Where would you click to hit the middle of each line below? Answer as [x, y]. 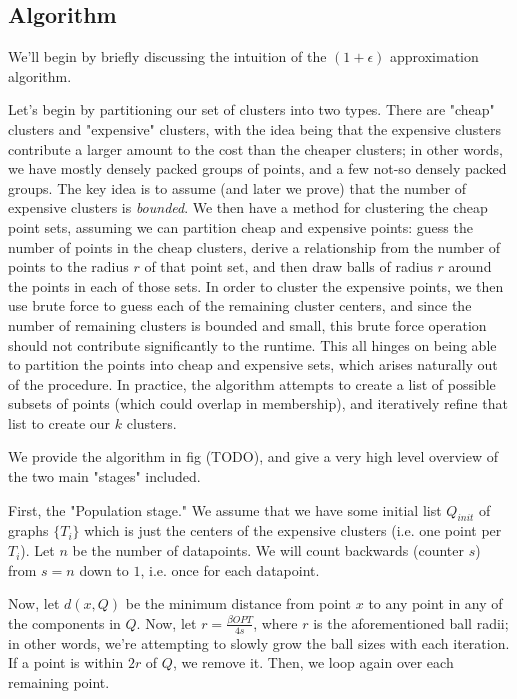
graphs [28, 530]
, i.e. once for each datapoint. [230, 569]
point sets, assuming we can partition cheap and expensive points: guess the [240, 226]
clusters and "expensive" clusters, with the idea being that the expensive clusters [255, 128]
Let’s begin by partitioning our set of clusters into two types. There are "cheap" [251, 109]
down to [104, 569]
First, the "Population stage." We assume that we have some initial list [225, 509]
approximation [434, 56]
